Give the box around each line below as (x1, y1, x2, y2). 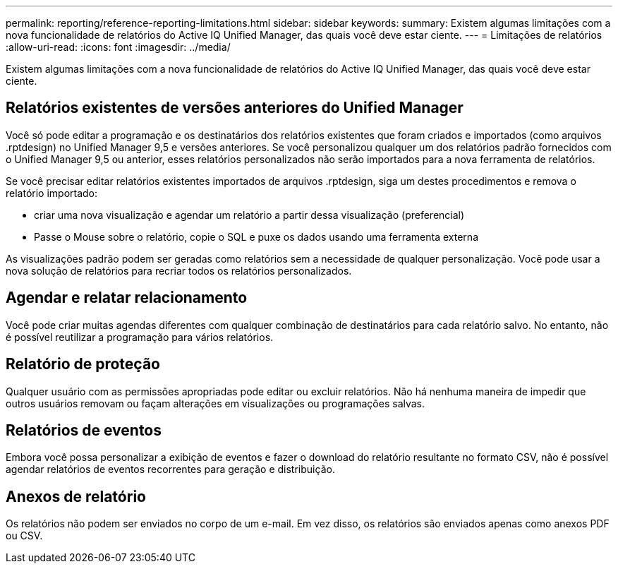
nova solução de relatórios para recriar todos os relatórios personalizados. (6, 264, 352, 277)
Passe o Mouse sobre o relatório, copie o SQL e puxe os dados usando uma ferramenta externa (34, 230, 478, 243)
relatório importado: (6, 186, 98, 199)
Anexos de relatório (6, 487, 146, 505)
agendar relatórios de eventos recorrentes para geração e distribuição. (6, 463, 335, 476)
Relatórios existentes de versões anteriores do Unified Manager (6, 99, 464, 117)
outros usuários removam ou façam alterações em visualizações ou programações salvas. (6, 397, 425, 409)
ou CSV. (6, 529, 43, 542)
